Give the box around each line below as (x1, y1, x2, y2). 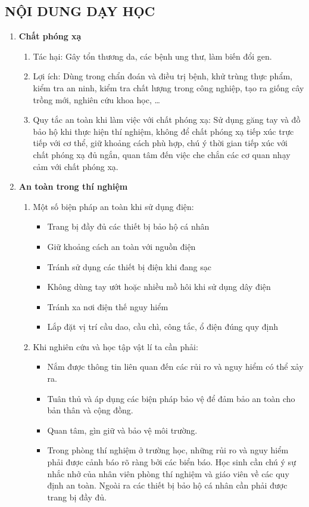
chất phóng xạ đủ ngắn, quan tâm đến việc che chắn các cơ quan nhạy (33, 148, 291, 160)
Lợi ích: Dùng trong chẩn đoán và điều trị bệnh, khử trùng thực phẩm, (33, 70, 292, 82)
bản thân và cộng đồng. (47, 404, 133, 416)
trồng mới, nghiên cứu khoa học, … (33, 93, 160, 106)
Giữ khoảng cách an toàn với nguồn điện (47, 240, 196, 252)
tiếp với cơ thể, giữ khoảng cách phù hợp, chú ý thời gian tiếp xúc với (33, 137, 288, 149)
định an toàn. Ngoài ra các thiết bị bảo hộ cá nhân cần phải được (47, 479, 288, 491)
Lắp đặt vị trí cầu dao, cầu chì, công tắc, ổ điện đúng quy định (47, 320, 278, 333)
